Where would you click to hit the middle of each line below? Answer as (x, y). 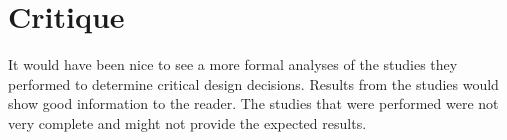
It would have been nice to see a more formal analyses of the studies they (233, 64)
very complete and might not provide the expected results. (187, 122)
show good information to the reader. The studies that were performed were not (253, 103)
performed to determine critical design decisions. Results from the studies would (253, 83)
